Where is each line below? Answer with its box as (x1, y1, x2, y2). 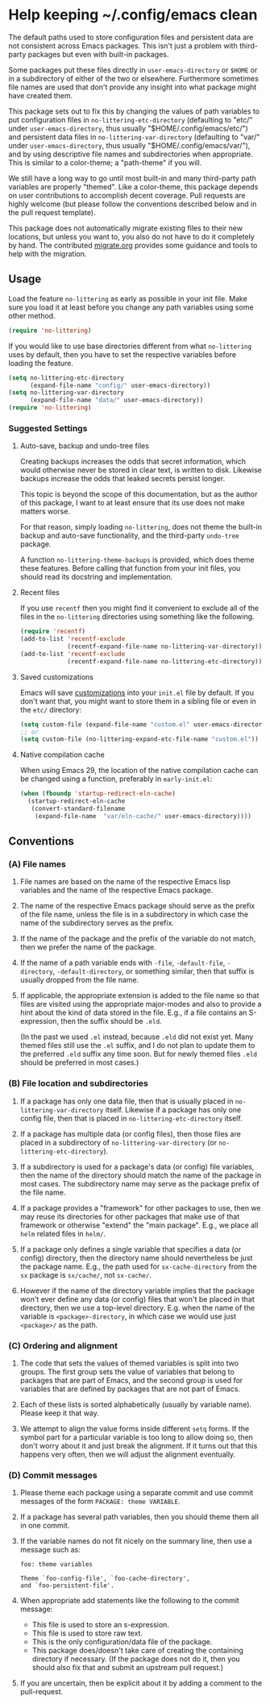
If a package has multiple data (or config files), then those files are (19, 1128, 242, 1138)
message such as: (19, 1545, 81, 1555)
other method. (8, 310, 56, 320)
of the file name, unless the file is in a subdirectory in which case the (19, 909, 248, 920)
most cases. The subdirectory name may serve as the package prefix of (19, 1178, 260, 1188)
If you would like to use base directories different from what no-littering (8, 341, 252, 351)
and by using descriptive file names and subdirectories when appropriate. (8, 149, 254, 159)
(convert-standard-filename (31, 804, 126, 813)
